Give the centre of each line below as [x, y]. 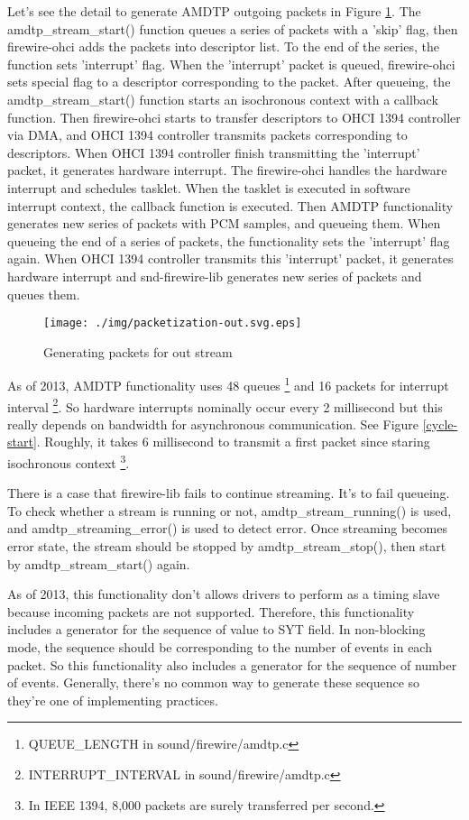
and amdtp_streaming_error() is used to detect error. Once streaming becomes [227, 528]
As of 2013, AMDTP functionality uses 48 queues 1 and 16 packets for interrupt [228, 384]
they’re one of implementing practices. [113, 700]
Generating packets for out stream [138, 351]
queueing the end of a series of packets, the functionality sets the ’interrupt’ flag [229, 240]
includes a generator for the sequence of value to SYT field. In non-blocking [216, 629]
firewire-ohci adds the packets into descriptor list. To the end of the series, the [223, 46]
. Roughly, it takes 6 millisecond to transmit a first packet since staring [233, 442]
